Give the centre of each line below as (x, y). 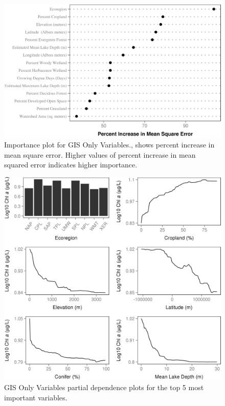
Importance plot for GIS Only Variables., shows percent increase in (109, 145)
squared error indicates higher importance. (71, 165)
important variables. (36, 397)
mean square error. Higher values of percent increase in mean (100, 154)
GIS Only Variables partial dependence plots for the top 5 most (104, 387)
